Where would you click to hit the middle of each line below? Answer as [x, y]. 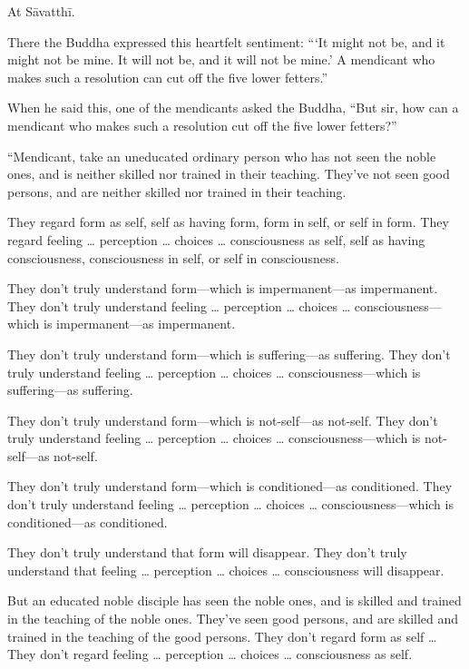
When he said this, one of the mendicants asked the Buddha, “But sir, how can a [233, 108]
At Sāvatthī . [41, 11]
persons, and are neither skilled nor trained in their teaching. [177, 191]
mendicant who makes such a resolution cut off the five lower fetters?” [202, 125]
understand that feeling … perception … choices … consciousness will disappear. [226, 570]
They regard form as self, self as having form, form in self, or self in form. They [228, 222]
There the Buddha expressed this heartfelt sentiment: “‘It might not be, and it [226, 41]
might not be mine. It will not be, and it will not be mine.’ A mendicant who [221, 59]
